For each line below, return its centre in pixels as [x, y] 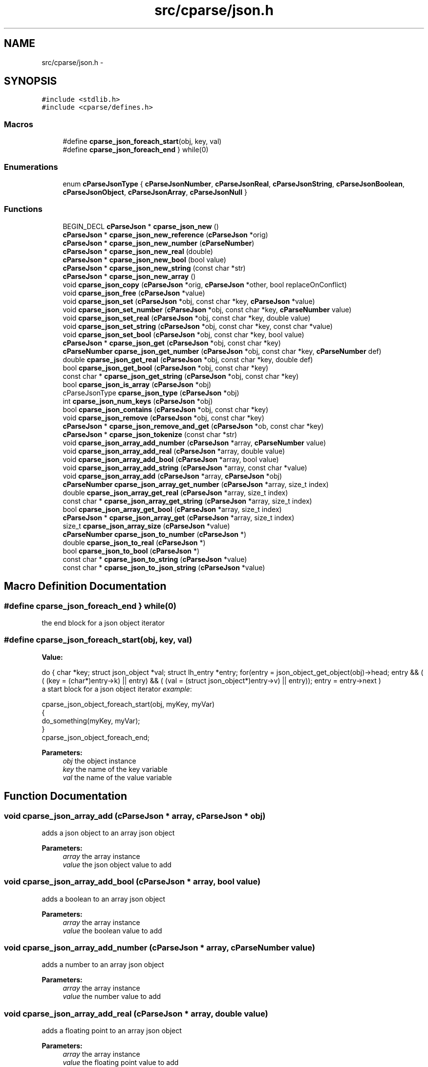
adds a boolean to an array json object [104, 899]
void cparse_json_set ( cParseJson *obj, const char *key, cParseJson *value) [189, 301]
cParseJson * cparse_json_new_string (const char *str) [154, 268]
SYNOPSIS [31, 81]
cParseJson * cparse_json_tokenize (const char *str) [150, 434]
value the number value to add [112, 997]
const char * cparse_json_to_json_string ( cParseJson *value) [164, 567]
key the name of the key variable [115, 769]
